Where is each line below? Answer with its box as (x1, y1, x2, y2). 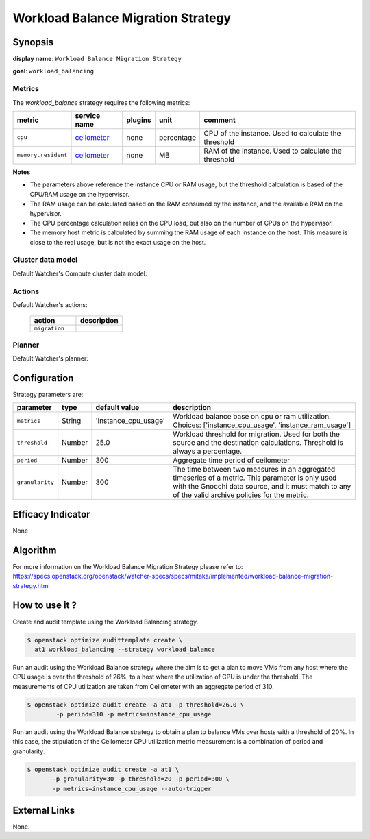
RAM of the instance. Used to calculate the (203, 146, 342, 156)
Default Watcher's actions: (12, 301, 88, 308)
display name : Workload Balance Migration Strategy (12, 55, 182, 63)
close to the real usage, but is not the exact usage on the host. (29, 238, 206, 246)
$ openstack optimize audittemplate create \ (27, 636, 183, 644)
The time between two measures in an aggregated (172, 465, 336, 474)
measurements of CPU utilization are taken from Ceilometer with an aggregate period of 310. (12, 682, 274, 690)
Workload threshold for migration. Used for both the (172, 429, 341, 439)
